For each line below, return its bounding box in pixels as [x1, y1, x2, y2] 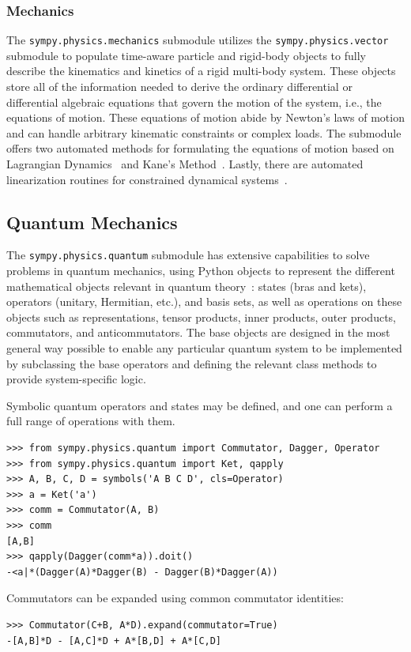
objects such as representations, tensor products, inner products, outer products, [6, 308, 396, 325]
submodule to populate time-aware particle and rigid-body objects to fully [6, 47, 366, 63]
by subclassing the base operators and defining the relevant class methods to [6, 355, 377, 371]
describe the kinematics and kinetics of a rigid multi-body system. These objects [6, 62, 396, 79]
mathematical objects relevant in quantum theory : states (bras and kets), [6, 277, 367, 294]
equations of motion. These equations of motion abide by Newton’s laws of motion [6, 109, 405, 126]
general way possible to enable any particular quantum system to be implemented [6, 340, 402, 356]
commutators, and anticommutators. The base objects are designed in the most [6, 324, 390, 341]
